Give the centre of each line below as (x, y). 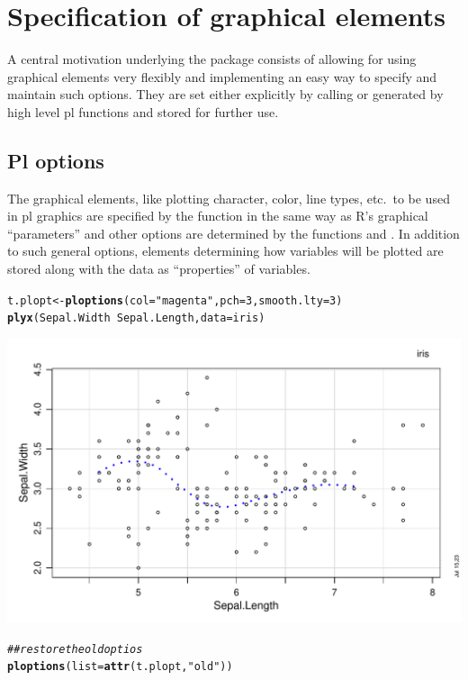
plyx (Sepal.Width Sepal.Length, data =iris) (136, 318)
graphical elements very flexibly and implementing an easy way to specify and (222, 76)
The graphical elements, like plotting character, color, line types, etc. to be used (229, 198)
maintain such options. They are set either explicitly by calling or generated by (225, 94)
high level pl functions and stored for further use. (143, 111)
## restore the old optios (75, 649)
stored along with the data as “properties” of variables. (159, 269)
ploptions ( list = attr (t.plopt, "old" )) (120, 667)
